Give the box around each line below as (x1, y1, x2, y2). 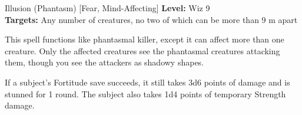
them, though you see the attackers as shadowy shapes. (5, 56, 204, 68)
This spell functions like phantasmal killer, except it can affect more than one (5, 33, 284, 45)
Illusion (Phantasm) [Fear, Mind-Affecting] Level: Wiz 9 (5, 2, 210, 14)
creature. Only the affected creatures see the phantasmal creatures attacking (5, 44, 280, 57)
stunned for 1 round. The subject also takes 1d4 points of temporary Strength (5, 87, 286, 100)
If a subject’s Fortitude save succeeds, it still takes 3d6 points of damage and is (5, 75, 290, 88)
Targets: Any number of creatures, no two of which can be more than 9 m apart (5, 13, 298, 25)
